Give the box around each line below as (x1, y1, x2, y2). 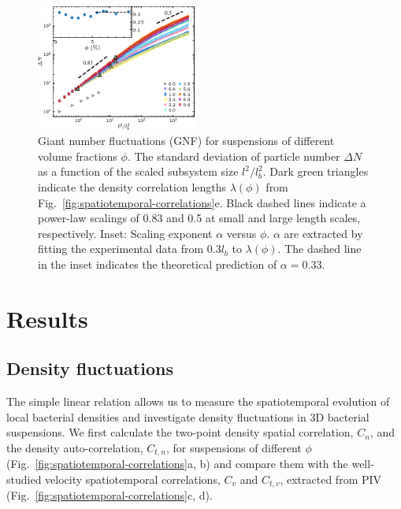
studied (6, 470, 42, 487)
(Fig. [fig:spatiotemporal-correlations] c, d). (6, 487, 213, 503)
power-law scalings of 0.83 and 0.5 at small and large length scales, (38, 210, 361, 226)
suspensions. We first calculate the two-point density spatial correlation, (6, 424, 354, 440)
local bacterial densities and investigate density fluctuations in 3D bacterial (6, 408, 369, 425)
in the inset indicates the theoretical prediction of (38, 255, 277, 272)
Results (6, 302, 88, 334)
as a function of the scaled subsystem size (38, 163, 239, 180)
